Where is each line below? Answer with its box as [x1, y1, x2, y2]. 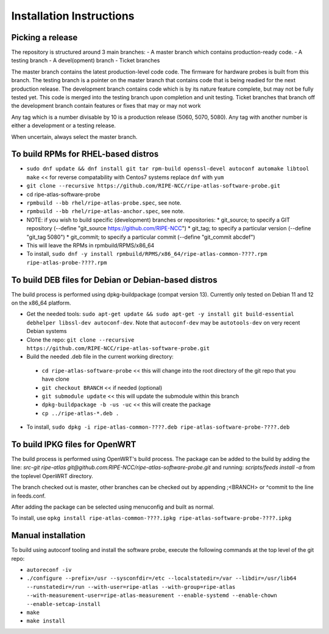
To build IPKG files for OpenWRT [11, 439, 136, 449]
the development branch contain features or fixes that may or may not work [11, 102, 201, 110]
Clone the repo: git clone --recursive [26, 336, 135, 343]
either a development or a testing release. [11, 122, 116, 129]
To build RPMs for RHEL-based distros [11, 149, 159, 160]
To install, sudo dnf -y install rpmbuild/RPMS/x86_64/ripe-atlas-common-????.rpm [26, 250, 267, 258]
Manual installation [11, 530, 86, 541]
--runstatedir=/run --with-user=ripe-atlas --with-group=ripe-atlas [26, 583, 236, 590]
